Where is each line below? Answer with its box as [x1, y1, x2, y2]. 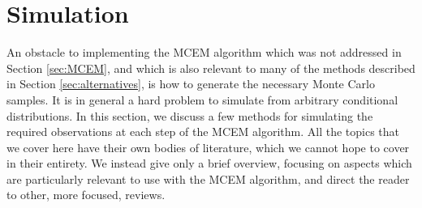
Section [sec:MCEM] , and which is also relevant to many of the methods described [6, 59, 416, 76]
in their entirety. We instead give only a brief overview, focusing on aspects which [6, 155, 412, 172]
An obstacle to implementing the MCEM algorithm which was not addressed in [6, 44, 402, 61]
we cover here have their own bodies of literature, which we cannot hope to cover [6, 138, 410, 155]
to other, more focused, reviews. [6, 186, 166, 203]
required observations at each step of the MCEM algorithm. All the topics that [6, 123, 400, 140]
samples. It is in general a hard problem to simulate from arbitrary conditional [6, 91, 398, 108]
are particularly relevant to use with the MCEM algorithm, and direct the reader [6, 170, 410, 187]
